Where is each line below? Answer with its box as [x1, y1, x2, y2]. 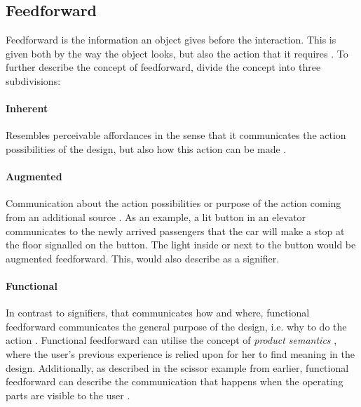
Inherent [6, 101, 48, 116]
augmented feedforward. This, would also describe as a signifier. [6, 251, 280, 265]
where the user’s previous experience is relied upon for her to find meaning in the [6, 346, 355, 361]
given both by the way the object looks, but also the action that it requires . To [6, 46, 348, 60]
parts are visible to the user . [6, 387, 130, 402]
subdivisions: [6, 73, 61, 88]
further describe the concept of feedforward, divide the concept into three [6, 60, 321, 74]
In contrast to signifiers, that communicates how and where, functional [6, 305, 310, 320]
